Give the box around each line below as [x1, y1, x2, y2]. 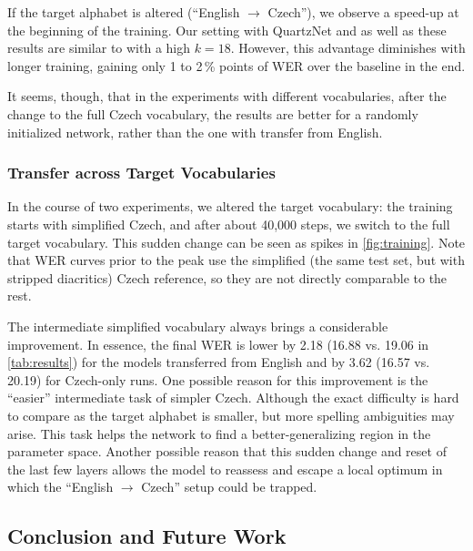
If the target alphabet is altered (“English [7, 3, 240, 21]
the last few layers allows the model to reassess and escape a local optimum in [7, 459, 443, 478]
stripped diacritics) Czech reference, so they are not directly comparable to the [7, 268, 448, 287]
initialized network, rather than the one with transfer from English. [7, 122, 383, 141]
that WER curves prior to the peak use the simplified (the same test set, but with [7, 250, 465, 270]
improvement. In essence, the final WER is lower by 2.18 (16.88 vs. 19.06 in [7, 334, 429, 353]
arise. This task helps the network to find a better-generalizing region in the [7, 423, 431, 443]
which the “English [7, 477, 114, 496]
